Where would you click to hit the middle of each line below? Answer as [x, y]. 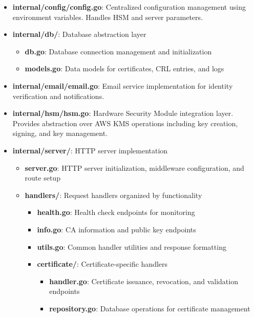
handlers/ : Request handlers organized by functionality [113, 195]
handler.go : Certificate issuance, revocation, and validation [144, 281]
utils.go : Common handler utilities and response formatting [132, 246]
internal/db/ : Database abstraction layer [79, 34]
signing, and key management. [60, 133]
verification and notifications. [58, 96]
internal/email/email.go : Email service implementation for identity [123, 85]
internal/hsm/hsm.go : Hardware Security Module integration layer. [123, 113]
